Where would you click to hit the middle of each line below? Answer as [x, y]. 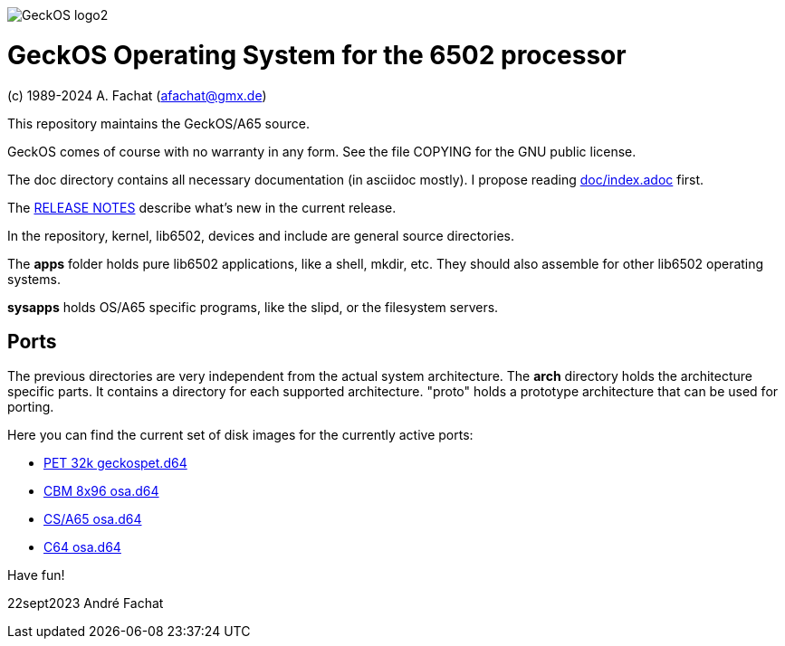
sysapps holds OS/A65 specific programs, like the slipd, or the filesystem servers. [253, 307]
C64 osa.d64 [82, 547]
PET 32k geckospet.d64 [115, 463]
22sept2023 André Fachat [86, 603]
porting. [31, 407]
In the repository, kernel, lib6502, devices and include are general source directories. [261, 235]
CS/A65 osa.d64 [93, 519]
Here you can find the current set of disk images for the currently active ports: [240, 435]
